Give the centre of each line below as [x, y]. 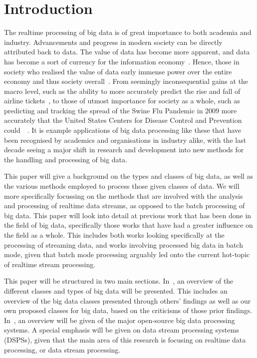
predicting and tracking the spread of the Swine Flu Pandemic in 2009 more [121, 110]
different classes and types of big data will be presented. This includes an [116, 290]
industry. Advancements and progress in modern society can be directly [113, 42]
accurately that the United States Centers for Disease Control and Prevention [123, 120]
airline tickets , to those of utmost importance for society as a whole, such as [122, 101]
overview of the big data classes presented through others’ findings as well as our [128, 300]
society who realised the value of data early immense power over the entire [118, 71]
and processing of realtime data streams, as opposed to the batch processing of [125, 205]
